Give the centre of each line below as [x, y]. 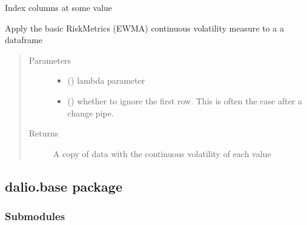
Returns [44, 133]
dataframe [24, 40]
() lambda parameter [106, 80]
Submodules [35, 216]
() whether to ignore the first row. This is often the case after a [185, 100]
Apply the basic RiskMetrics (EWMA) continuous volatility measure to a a [144, 28]
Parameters [50, 60]
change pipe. [91, 112]
